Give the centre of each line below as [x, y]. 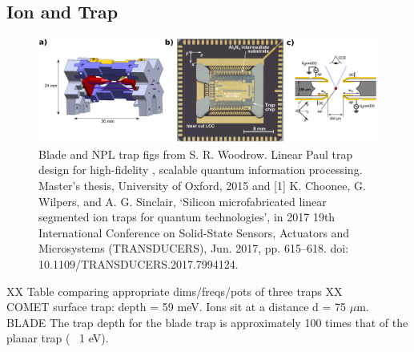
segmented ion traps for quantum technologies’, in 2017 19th [187, 217]
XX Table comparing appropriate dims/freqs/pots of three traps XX [175, 291]
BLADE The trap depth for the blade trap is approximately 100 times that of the [207, 322]
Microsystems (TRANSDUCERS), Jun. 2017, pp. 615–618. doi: [194, 248]
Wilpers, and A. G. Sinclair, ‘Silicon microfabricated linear [183, 201]
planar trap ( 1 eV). [58, 338]
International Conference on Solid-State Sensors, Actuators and [194, 232]
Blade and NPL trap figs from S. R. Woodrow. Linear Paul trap [196, 154]
